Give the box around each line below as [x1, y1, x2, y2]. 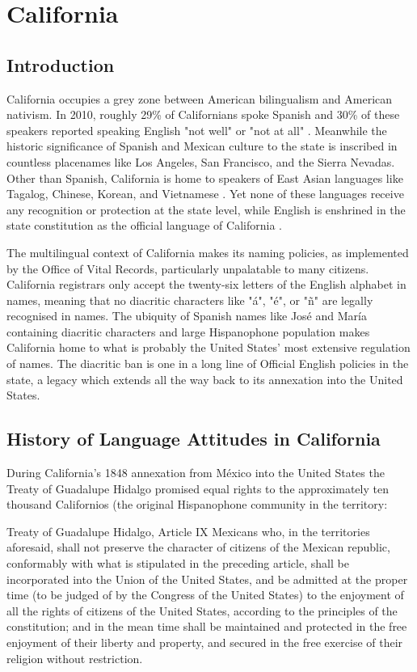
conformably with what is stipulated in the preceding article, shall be [6, 555, 349, 572]
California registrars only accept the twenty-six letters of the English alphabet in [6, 276, 406, 293]
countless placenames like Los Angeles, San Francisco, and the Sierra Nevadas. [6, 153, 395, 170]
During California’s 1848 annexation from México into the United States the [6, 464, 385, 481]
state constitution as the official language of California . [6, 217, 282, 234]
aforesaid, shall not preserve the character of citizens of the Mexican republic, [6, 539, 390, 556]
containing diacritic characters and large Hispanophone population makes [6, 323, 370, 340]
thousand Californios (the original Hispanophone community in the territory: [6, 496, 388, 513]
